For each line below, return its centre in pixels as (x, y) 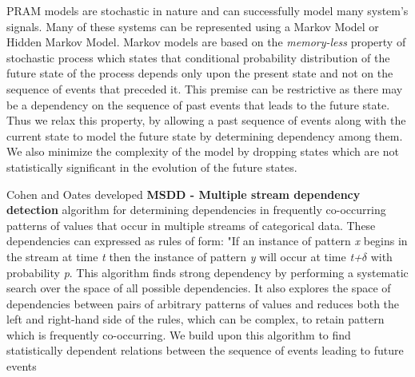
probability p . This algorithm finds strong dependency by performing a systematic (207, 272)
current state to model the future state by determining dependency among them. (205, 135)
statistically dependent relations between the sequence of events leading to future (205, 350)
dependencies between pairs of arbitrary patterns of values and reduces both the (203, 303)
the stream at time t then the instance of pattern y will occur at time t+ (184, 256)
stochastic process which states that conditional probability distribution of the (198, 57)
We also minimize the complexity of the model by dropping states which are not (203, 151)
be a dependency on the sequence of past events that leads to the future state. (198, 104)
